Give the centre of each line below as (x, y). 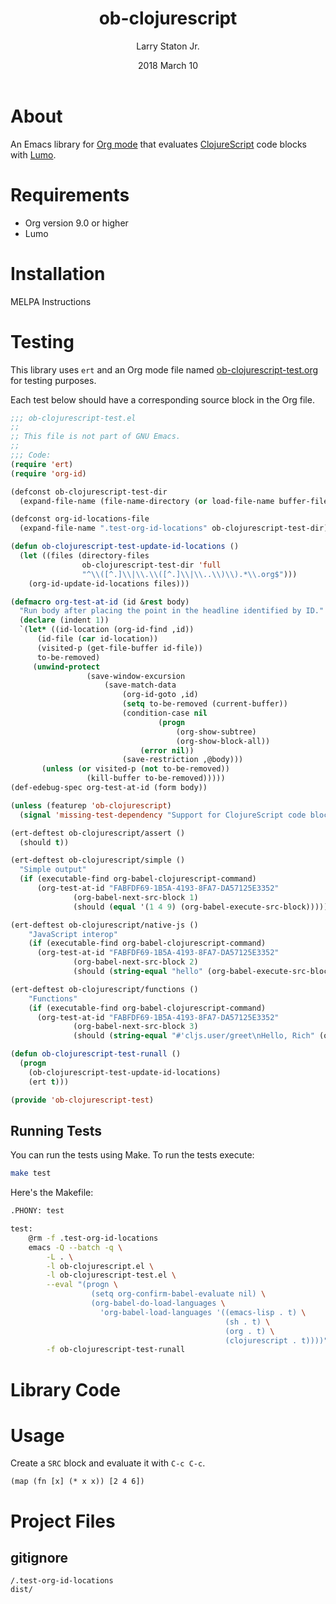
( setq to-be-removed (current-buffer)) (204, 704)
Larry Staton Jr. (168, 46)
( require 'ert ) (42, 464)
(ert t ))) (49, 1082)
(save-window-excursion (136, 676)
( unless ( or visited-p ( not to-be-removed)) (135, 769)
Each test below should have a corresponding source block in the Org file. (162, 399)
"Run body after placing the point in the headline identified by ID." (172, 611)
